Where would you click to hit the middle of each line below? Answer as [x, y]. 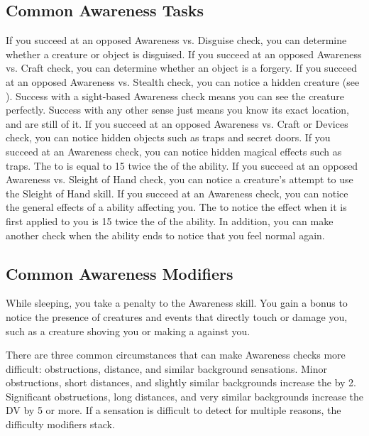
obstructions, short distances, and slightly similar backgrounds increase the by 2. [181, 382]
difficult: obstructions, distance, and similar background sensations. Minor [167, 368]
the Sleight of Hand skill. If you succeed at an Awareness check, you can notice [177, 193]
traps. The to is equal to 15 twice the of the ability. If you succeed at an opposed [182, 165]
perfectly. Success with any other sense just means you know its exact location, [177, 110]
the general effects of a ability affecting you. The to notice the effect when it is [176, 207]
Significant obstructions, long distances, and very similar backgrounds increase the [184, 396]
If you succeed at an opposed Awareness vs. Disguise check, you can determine [176, 40]
